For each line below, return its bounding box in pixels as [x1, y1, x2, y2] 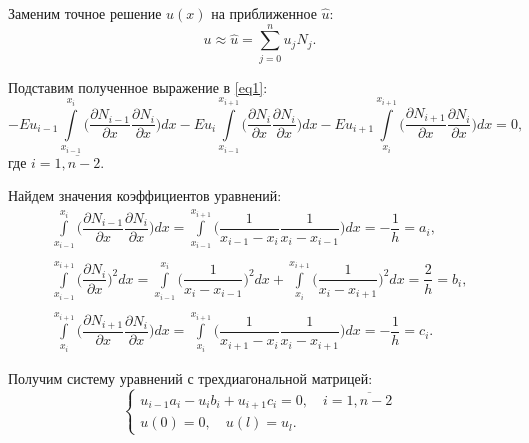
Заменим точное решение [8, 3, 162, 23]
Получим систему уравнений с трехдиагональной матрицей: [8, 367, 373, 388]
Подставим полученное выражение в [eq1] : [8, 76, 268, 97]
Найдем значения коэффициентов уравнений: [8, 185, 282, 206]
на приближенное [211, 3, 317, 23]
